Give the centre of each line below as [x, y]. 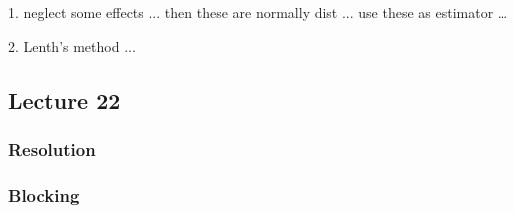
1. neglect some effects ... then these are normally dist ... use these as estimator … [258, 12]
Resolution [52, 148]
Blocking [44, 194]
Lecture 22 [64, 99]
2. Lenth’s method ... [72, 45]
